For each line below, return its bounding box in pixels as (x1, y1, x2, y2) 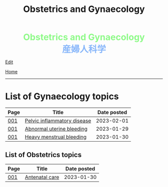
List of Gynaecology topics (5, 91, 119, 102)
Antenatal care (24, 174, 59, 181)
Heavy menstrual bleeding (24, 134, 86, 141)
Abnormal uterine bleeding (24, 126, 87, 133)
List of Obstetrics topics (5, 151, 81, 159)
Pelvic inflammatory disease (24, 117, 91, 124)
